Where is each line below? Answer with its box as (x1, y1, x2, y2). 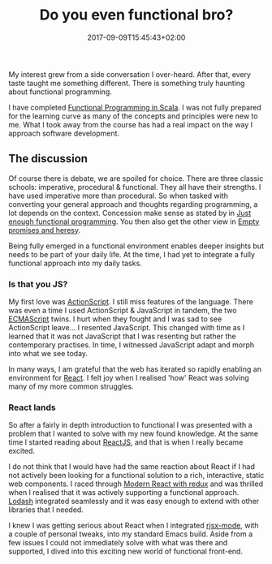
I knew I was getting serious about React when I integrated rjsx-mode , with (8, 521, 259, 531)
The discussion (8, 152, 88, 166)
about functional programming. (8, 87, 112, 97)
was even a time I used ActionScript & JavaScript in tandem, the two (8, 306, 237, 316)
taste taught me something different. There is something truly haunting (8, 78, 245, 88)
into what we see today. (8, 349, 88, 359)
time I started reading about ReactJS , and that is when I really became (8, 437, 244, 447)
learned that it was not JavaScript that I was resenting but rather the (8, 331, 237, 342)
